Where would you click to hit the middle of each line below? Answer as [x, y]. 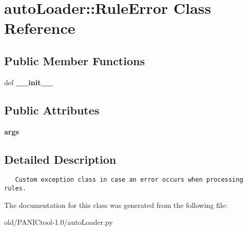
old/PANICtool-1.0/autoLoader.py [59, 222]
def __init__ [29, 82]
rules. [15, 189]
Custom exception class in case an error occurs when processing [129, 180]
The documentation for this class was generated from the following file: [116, 205]
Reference [40, 28]
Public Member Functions [74, 60]
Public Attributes [52, 110]
